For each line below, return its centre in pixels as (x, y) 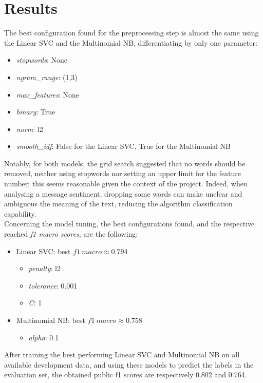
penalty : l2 (44, 268)
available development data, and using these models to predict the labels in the (129, 364)
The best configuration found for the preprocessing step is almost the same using (131, 33)
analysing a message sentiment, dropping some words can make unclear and (123, 193)
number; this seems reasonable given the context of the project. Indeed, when (126, 184)
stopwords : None (42, 60)
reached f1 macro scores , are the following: (71, 234)
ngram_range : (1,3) (47, 77)
